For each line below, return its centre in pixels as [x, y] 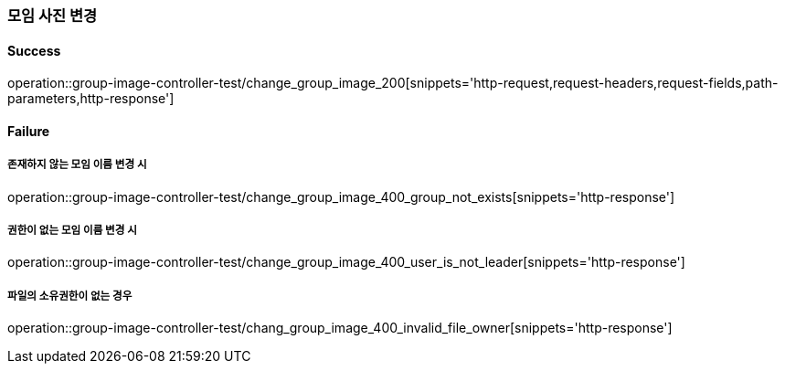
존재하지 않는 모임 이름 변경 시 [77, 165]
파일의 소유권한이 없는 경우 [70, 296]
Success [34, 50]
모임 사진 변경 [53, 16]
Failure [29, 131]
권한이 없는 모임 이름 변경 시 [72, 230]
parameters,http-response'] [91, 99]
